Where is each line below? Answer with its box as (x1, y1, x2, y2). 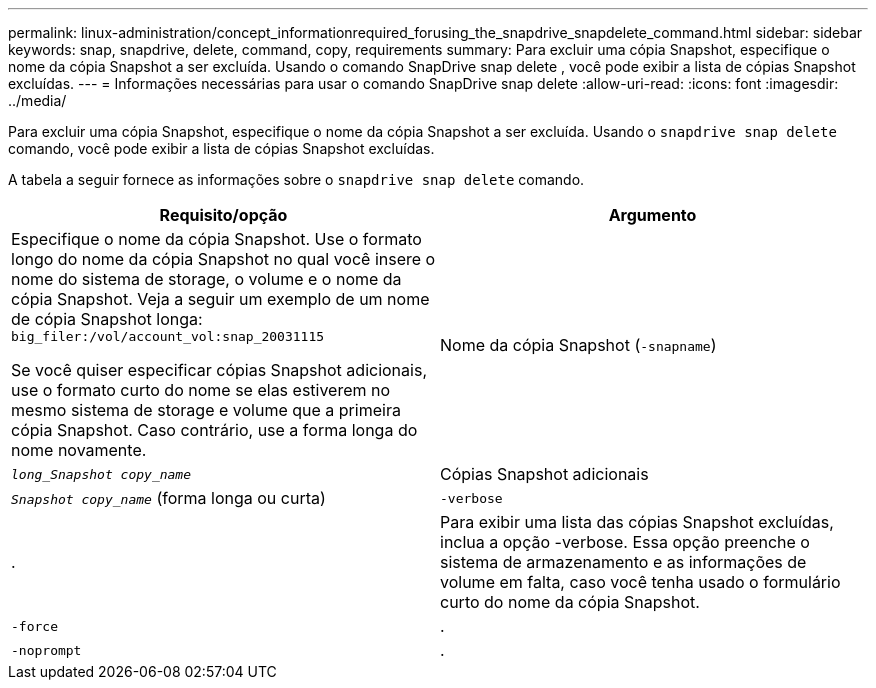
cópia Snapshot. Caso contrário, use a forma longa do (11, 420, 418, 440)
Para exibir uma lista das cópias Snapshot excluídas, (440, 512, 834, 532)
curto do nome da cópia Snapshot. (440, 592, 700, 612)
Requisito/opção (159, 205, 288, 225)
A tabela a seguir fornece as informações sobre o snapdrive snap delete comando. (8, 171, 585, 188)
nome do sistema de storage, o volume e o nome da (11, 269, 402, 289)
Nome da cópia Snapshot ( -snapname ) (440, 334, 717, 355)
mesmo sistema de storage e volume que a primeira (11, 400, 401, 420)
